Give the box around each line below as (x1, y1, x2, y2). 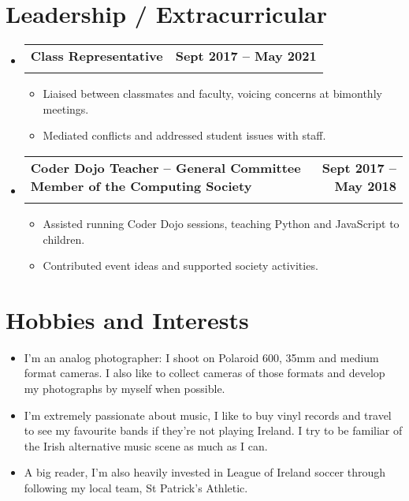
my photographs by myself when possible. (24, 380, 225, 396)
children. (43, 230, 85, 247)
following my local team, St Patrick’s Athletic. (24, 479, 248, 495)
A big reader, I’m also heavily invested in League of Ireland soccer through (24, 464, 386, 480)
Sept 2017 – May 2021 (175, 47, 317, 65)
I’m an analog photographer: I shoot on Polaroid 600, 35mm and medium (24, 349, 379, 365)
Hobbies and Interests (6, 303, 249, 335)
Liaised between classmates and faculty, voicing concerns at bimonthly (43, 85, 382, 102)
